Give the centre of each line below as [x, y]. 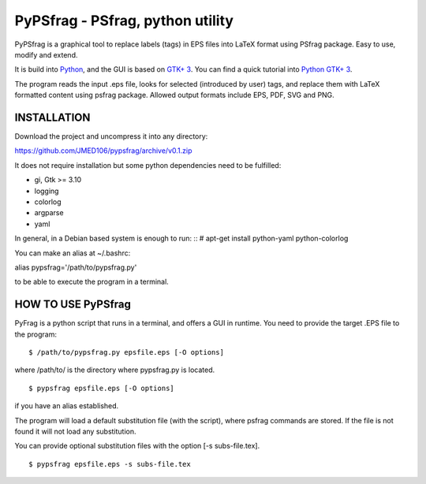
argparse [49, 213]
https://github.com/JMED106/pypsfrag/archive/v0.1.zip [103, 151]
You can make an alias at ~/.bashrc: [73, 253]
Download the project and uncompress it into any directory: [111, 136]
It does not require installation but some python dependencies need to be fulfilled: [148, 165]
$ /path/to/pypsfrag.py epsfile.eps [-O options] [127, 352]
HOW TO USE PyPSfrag [73, 305]
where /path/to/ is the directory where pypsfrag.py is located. [115, 370]
